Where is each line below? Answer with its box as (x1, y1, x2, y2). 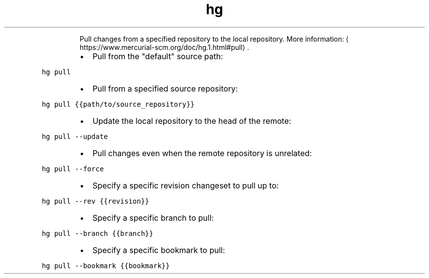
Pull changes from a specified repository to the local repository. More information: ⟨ (79, 34, 349, 43)
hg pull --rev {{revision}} (42, 197, 149, 205)
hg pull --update (42, 132, 108, 140)
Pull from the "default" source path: (92, 51, 223, 61)
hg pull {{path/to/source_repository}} (42, 100, 195, 108)
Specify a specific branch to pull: (92, 212, 214, 223)
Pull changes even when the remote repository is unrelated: (92, 148, 312, 158)
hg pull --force (42, 164, 104, 173)
